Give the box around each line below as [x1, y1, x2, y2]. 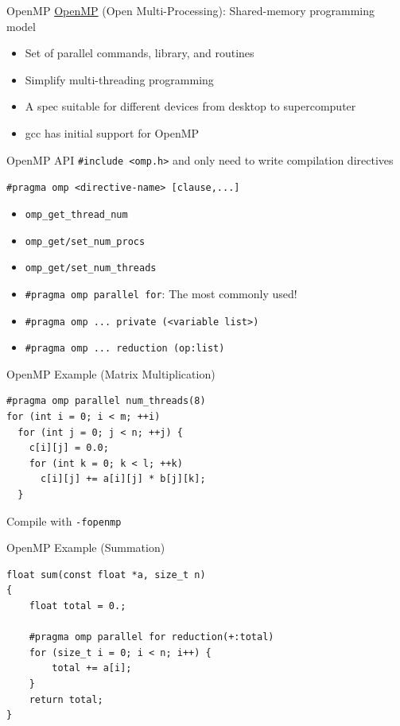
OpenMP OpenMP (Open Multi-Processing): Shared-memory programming [6, 2, 375, 18]
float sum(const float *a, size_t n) [6, 569, 206, 580]
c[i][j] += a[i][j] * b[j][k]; [40, 473, 206, 485]
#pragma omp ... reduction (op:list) [25, 343, 225, 355]
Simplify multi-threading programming [25, 71, 214, 87]
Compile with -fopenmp [6, 512, 122, 529]
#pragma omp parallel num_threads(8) [6, 395, 206, 407]
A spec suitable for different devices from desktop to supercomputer [25, 98, 356, 115]
